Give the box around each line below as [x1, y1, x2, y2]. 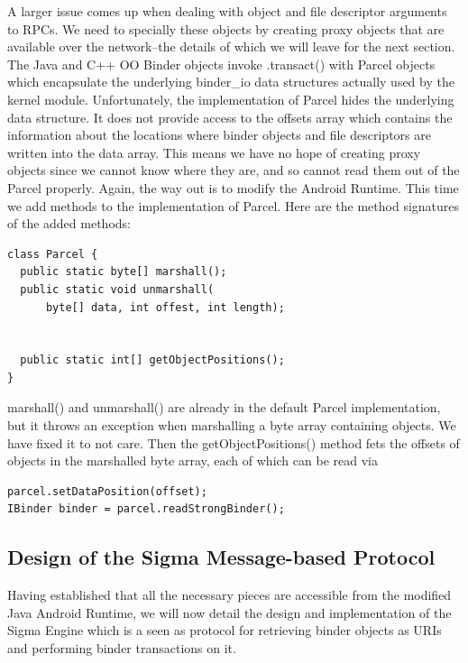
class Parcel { [7, 247, 98, 261]
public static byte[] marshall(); [20, 265, 227, 279]
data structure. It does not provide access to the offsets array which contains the [7, 107, 453, 126]
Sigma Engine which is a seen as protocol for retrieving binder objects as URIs [7, 621, 442, 640]
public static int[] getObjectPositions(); [20, 354, 285, 367]
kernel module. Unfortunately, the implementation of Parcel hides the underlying [7, 89, 454, 108]
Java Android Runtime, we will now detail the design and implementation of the [7, 603, 452, 622]
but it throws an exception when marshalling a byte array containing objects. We [7, 416, 456, 435]
